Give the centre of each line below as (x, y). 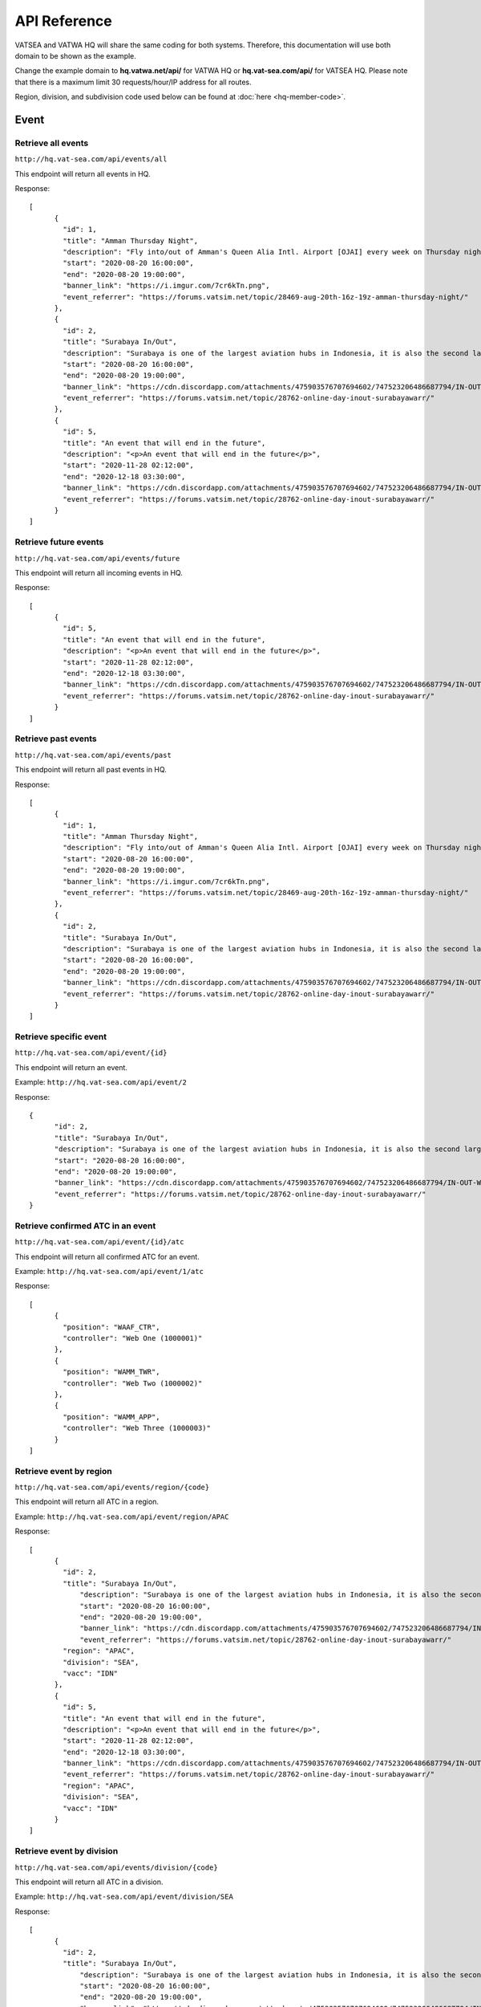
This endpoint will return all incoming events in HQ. (99, 572)
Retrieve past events (56, 739)
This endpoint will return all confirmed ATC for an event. (107, 1256)
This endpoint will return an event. (71, 1067)
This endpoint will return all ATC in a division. (89, 1882)
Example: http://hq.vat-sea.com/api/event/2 (101, 1082)
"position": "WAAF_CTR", (111, 1327)
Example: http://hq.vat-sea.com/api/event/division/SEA (124, 1897)
